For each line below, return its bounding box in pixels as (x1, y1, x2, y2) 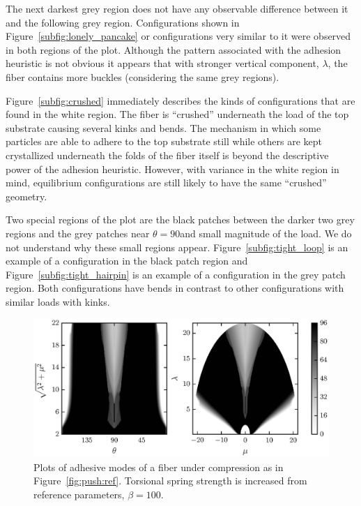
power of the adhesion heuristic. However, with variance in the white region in (6, 161, 339, 176)
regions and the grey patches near (6, 225, 150, 240)
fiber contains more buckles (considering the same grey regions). (6, 69, 279, 84)
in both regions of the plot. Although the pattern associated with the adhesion (6, 42, 341, 57)
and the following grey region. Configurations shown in (6, 15, 240, 29)
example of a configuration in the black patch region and (6, 253, 248, 268)
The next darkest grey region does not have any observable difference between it (6, 1, 348, 15)
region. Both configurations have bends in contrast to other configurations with (6, 281, 344, 295)
